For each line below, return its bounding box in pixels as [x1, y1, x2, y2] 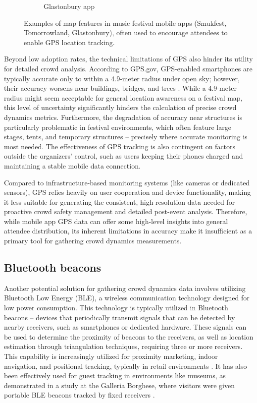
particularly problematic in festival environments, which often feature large [4, 121, 231, 132]
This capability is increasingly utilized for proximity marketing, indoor [4, 351, 218, 361]
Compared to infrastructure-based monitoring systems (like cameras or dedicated [4, 177, 250, 187]
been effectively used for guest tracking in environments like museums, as [4, 370, 226, 381]
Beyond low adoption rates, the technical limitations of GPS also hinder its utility [4, 54, 253, 64]
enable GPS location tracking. [24, 37, 115, 47]
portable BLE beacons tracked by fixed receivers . [4, 390, 155, 400]
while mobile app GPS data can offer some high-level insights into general [4, 216, 228, 226]
